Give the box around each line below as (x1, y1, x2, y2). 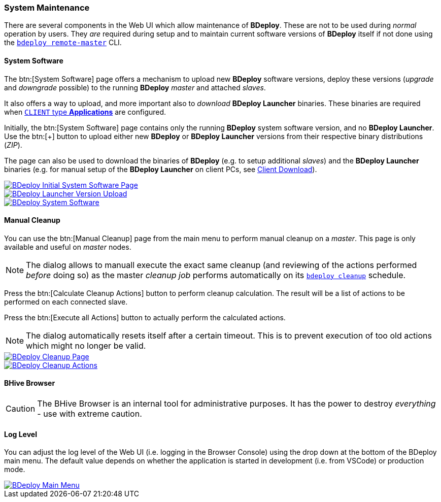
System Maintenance (4, 3, 90, 13)
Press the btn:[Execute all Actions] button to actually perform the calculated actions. (4, 313, 286, 322)
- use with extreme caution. (37, 409, 142, 419)
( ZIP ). (4, 140, 22, 149)
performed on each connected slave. (4, 297, 128, 306)
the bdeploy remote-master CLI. (4, 38, 122, 47)
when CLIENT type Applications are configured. (4, 107, 166, 116)
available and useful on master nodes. (4, 242, 131, 251)
